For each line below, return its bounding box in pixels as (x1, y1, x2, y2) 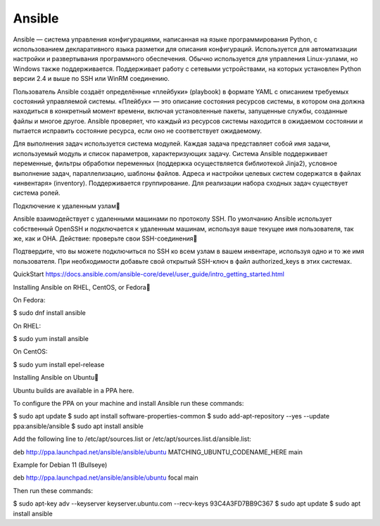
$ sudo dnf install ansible (13, 309, 86, 317)
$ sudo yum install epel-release (13, 360, 105, 368)
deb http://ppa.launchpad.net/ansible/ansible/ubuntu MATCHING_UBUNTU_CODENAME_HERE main (13, 447, 303, 456)
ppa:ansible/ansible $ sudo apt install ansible (13, 422, 144, 430)
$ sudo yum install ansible (13, 335, 89, 343)
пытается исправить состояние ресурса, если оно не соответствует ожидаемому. (13, 127, 262, 135)
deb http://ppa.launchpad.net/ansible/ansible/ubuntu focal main (13, 473, 198, 482)
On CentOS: (13, 347, 48, 356)
